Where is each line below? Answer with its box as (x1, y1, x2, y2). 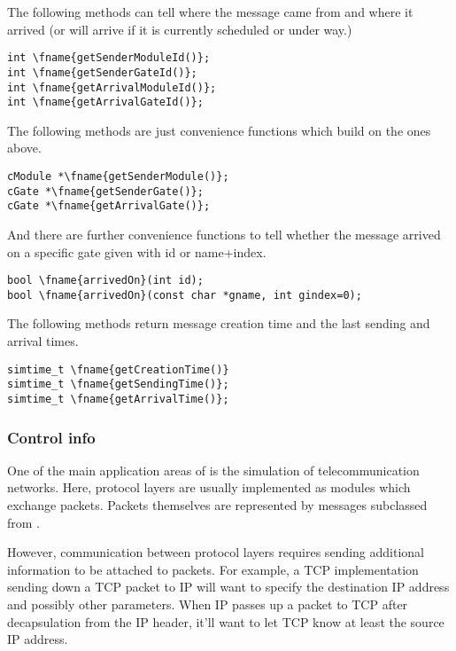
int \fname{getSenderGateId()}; (7, 66, 197, 79)
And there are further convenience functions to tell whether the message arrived (7, 224, 441, 243)
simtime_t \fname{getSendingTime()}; (7, 378, 229, 391)
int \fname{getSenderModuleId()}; (7, 51, 211, 65)
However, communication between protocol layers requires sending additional (7, 543, 424, 561)
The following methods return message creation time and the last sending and (7, 314, 430, 333)
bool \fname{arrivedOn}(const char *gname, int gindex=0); (7, 288, 362, 302)
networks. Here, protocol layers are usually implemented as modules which (7, 478, 411, 497)
